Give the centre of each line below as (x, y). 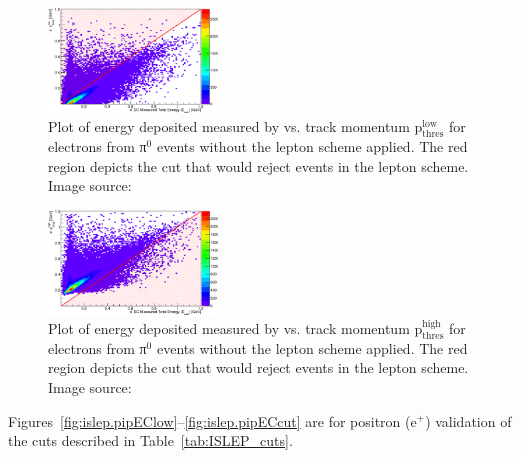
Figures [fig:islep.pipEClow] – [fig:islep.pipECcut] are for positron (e (212, 420)
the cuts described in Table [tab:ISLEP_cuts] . (150, 440)
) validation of (468, 420)
